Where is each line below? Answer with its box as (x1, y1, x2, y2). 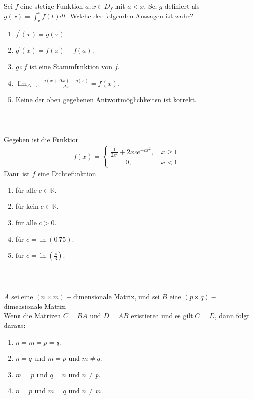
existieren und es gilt (131, 310, 193, 321)
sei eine (11, 291, 33, 302)
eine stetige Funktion (20, 1, 83, 11)
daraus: (4, 320, 26, 330)
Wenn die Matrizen (4, 310, 61, 321)
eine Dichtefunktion (37, 168, 96, 179)
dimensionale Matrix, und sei (73, 291, 160, 302)
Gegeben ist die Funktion (4, 134, 79, 145)
